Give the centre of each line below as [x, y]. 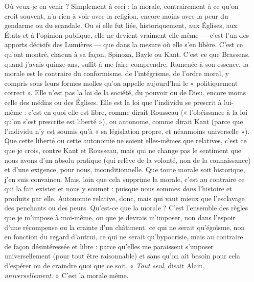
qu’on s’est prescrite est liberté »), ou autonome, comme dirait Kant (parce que [124, 121]
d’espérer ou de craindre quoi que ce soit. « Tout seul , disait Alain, [105, 266]
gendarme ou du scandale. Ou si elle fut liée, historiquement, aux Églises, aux [121, 25]
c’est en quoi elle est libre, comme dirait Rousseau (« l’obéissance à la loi [138, 112]
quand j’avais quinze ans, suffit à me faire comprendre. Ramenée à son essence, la [127, 64]
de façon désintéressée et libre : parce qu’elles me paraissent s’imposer [109, 246]
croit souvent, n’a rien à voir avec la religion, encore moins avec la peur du [116, 15]
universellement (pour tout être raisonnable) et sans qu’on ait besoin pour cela [122, 256]
